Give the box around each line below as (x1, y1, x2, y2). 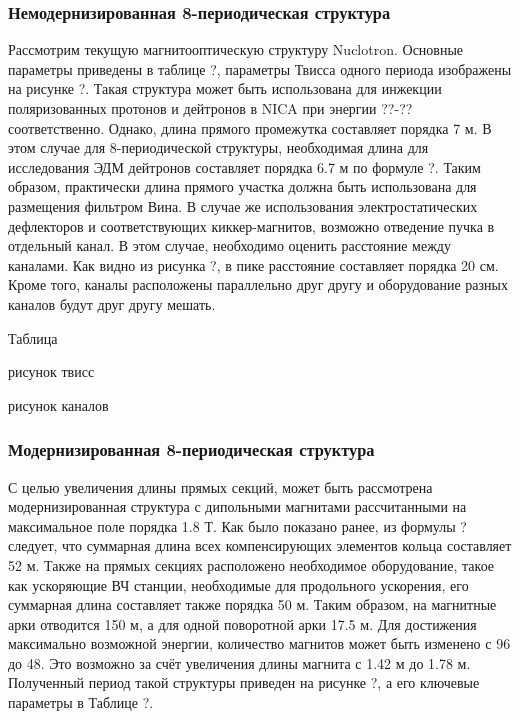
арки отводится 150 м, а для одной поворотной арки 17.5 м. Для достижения (8, 613, 477, 634)
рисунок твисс (8, 361, 95, 382)
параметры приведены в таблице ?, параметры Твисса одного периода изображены (8, 58, 512, 79)
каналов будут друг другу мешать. (8, 293, 216, 314)
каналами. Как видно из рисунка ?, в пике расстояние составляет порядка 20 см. (8, 254, 499, 275)
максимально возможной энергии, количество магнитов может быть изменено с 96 (8, 633, 511, 654)
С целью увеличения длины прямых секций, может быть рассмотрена (8, 476, 433, 497)
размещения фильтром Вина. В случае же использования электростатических (8, 195, 478, 216)
